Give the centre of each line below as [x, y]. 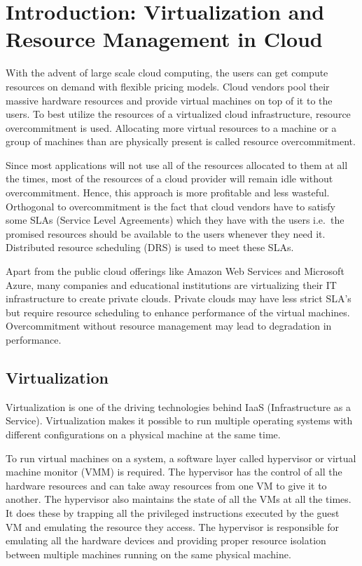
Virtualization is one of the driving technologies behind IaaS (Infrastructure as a [178, 406]
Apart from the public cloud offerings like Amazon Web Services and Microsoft [175, 271]
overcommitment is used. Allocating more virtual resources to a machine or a [171, 127]
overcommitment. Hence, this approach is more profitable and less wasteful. [168, 193]
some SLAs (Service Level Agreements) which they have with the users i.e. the [175, 220]
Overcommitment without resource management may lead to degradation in [169, 326]
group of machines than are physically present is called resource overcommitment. [181, 141]
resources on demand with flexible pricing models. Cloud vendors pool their [168, 86]
